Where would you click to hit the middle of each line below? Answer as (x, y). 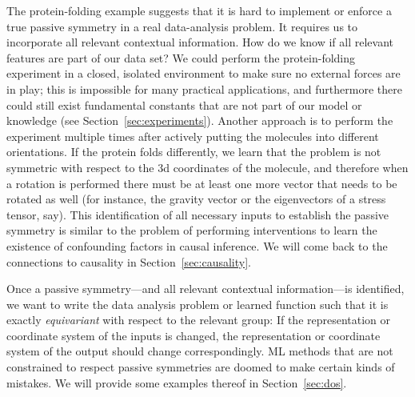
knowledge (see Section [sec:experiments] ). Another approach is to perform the (200, 120)
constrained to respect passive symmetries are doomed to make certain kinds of (201, 367)
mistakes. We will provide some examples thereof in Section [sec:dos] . (177, 382)
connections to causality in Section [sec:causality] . (129, 261)
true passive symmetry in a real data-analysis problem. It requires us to (182, 26)
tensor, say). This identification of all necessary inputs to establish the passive (198, 214)
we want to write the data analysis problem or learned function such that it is (198, 304)
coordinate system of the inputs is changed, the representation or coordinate (194, 335)
